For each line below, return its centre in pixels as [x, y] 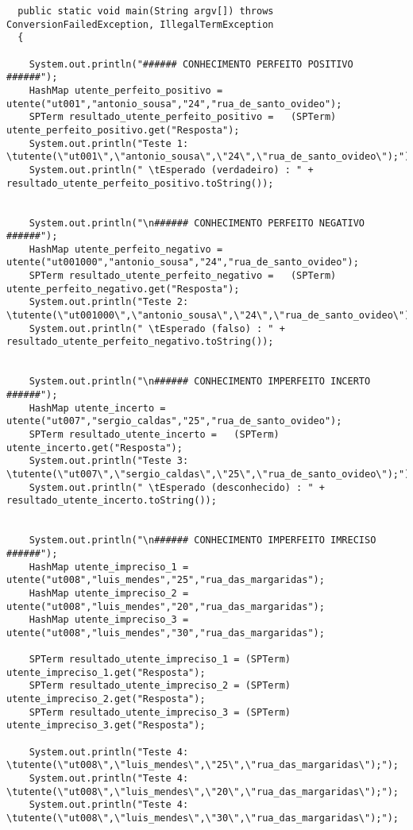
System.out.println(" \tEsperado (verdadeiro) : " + [171, 170]
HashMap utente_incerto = [97, 408]
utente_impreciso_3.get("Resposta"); [106, 726]
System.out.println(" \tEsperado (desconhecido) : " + [177, 487]
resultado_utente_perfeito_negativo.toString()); [140, 342]
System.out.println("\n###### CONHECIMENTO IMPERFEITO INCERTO [200, 382]
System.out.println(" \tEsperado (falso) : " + [157, 328]
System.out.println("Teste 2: [109, 302]
